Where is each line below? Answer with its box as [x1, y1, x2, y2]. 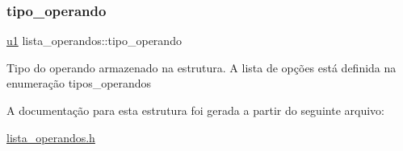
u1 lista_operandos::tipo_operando [6, 32, 182, 49]
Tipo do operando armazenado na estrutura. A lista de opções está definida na [6, 59, 397, 75]
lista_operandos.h [6, 129, 95, 145]
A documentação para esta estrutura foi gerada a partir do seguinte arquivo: [6, 102, 384, 118]
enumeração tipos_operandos [6, 75, 152, 92]
